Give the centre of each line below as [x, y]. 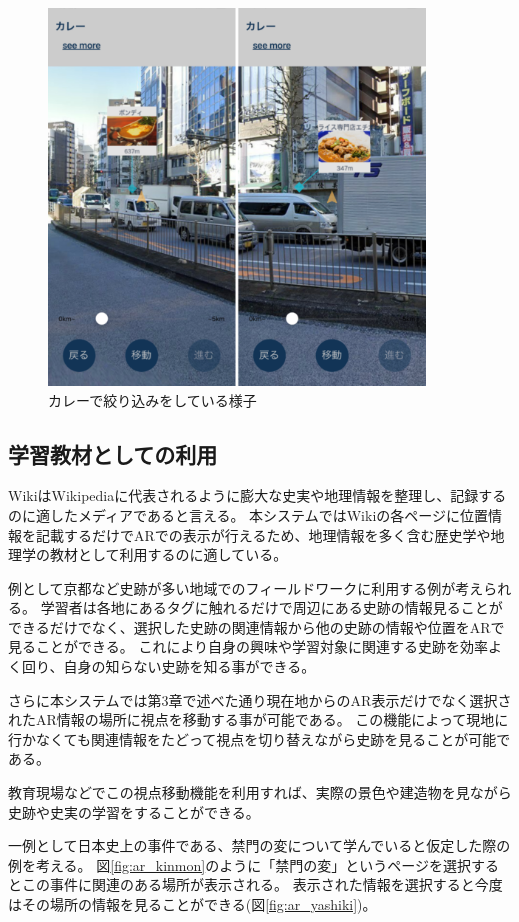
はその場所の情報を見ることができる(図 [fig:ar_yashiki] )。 [192, 904]
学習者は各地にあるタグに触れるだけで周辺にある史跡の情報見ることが [271, 607]
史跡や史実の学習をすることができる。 [134, 811]
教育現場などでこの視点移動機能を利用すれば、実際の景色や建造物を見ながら [260, 792]
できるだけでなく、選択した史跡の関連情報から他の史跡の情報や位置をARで [256, 626]
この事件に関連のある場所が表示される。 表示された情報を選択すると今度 [262, 884]
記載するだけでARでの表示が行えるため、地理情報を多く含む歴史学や [263, 534]
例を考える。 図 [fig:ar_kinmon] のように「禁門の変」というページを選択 [239, 864]
